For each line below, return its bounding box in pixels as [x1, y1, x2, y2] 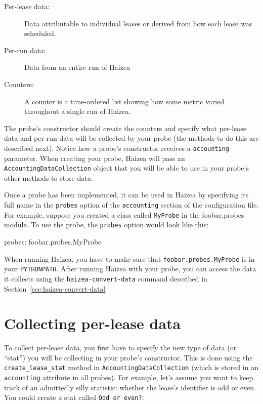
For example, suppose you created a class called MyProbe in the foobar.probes [4, 209, 244, 220]
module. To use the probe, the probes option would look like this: [4, 219, 209, 230]
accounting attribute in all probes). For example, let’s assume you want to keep [4, 372, 253, 383]
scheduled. [24, 28, 56, 38]
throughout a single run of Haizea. [24, 106, 131, 116]
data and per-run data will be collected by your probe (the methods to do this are [4, 133, 259, 143]
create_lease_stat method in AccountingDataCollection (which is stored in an [4, 362, 258, 373]
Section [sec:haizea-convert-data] [4, 283, 106, 294]
